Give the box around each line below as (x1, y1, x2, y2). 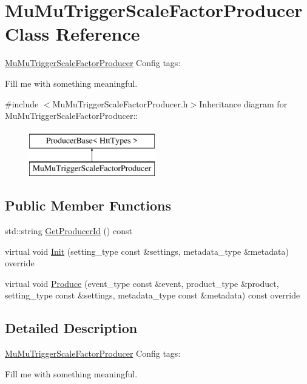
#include (5, 97, 39, 110)
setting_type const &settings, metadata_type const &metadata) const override (5, 289, 300, 301)
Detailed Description (5, 318, 138, 337)
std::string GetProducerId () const (5, 224, 132, 237)
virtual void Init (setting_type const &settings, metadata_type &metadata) (5, 244, 289, 257)
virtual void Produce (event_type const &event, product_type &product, (5, 277, 279, 289)
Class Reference (5, 21, 140, 46)
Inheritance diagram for (199, 97, 288, 110)
